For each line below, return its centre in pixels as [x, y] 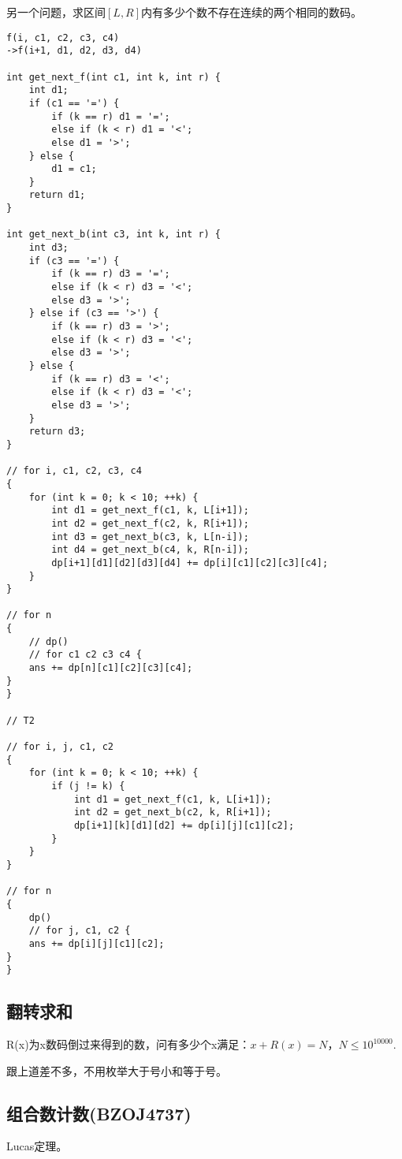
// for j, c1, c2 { [80, 931]
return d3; [57, 432]
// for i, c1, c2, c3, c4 [74, 471]
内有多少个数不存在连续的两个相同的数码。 [252, 12]
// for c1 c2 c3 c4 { [85, 655]
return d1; [57, 195]
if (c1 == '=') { [74, 103]
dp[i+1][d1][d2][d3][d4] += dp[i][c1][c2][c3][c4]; [190, 563]
